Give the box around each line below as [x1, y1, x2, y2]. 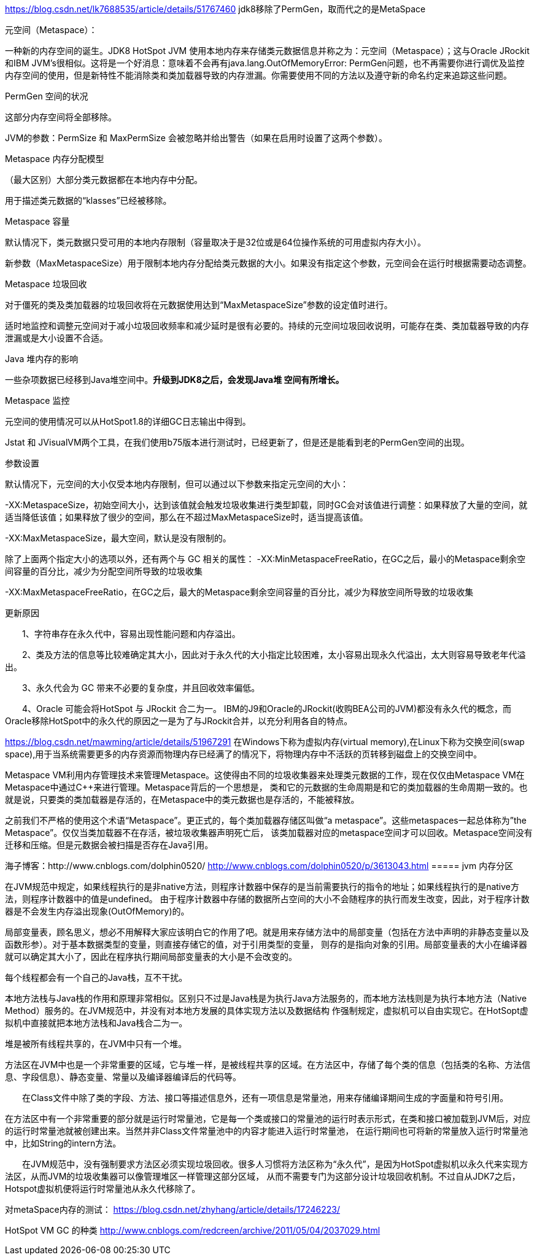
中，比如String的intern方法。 [5, 1138, 122, 1148]
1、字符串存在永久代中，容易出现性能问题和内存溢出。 [21, 628, 241, 639]
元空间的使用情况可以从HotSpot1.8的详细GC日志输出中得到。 [5, 416, 251, 427]
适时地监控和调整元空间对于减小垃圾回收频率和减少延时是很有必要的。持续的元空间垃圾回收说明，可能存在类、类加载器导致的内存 [5, 320, 529, 331]
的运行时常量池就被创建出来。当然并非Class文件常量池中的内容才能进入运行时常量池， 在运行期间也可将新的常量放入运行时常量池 [5, 1126, 528, 1136]
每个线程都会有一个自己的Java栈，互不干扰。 [5, 972, 188, 983]
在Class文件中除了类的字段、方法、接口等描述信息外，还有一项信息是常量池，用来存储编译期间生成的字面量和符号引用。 [21, 1092, 509, 1103]
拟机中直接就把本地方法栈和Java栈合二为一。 [5, 1018, 188, 1028]
